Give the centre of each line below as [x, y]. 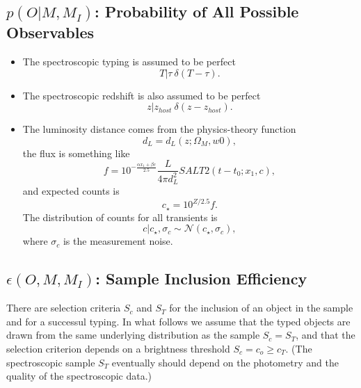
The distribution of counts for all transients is [120, 217]
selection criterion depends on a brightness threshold [118, 348]
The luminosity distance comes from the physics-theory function [159, 129]
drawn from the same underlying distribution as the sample [133, 335]
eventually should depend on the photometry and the [225, 362]
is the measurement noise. [118, 241]
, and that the [326, 335]
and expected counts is [71, 191]
